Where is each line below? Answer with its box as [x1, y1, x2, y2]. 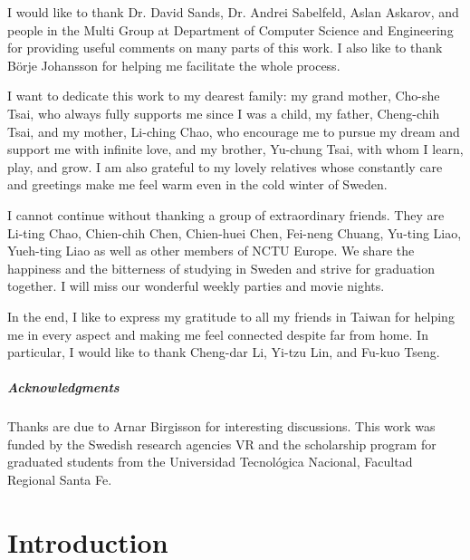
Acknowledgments [7, 378, 120, 397]
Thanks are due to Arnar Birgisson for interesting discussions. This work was [7, 417, 436, 436]
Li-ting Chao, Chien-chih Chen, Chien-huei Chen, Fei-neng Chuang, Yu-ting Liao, [7, 223, 462, 242]
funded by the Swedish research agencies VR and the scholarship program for [7, 434, 436, 453]
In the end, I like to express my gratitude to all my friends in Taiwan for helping [7, 306, 455, 325]
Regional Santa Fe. [7, 470, 112, 489]
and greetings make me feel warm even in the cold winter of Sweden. [7, 175, 388, 194]
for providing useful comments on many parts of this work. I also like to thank [7, 38, 443, 57]
